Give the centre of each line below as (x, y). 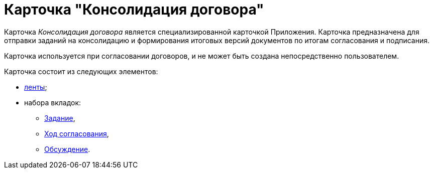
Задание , (60, 118)
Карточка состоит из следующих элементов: (81, 71)
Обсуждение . (67, 149)
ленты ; (36, 87)
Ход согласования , (77, 133)
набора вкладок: (53, 102)
